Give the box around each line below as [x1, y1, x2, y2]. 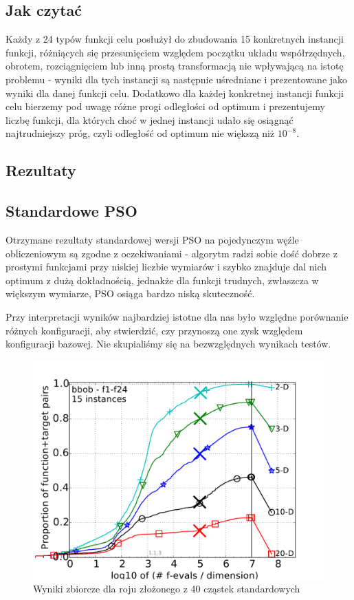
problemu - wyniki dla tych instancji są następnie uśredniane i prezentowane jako [5, 72, 348, 86]
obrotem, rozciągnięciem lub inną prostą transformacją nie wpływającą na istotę [5, 58, 344, 73]
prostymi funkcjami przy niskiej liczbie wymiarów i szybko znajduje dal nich [5, 259, 327, 274]
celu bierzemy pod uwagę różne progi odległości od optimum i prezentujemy [5, 99, 325, 114]
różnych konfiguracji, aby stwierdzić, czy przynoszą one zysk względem [5, 323, 303, 337]
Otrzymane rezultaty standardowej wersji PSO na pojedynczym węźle [5, 232, 299, 246]
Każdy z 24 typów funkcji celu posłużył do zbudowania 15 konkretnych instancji [5, 32, 344, 46]
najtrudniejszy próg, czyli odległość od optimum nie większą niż [5, 126, 275, 140]
